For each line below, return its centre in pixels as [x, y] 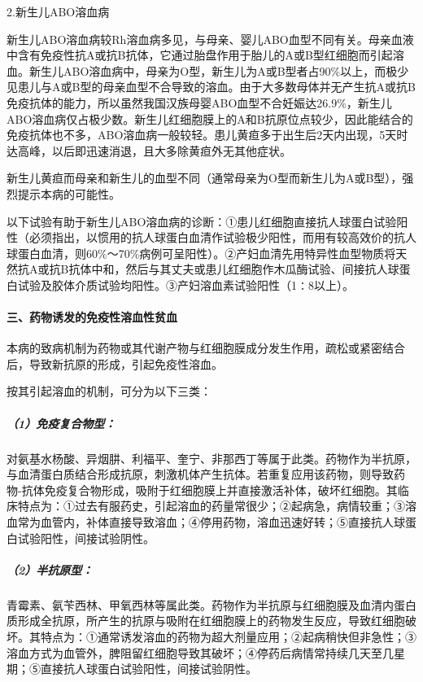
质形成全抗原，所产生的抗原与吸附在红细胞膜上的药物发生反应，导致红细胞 [206, 621]
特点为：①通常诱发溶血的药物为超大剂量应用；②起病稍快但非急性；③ [228, 636]
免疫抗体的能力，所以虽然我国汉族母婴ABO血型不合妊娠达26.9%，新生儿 [199, 102]
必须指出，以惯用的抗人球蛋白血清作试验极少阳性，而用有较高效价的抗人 [222, 237]
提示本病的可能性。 [69, 193]
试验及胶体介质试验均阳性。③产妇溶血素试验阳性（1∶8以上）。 [185, 284]
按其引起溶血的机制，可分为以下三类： [109, 391]
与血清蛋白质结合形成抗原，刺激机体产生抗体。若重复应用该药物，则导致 [200, 474]
